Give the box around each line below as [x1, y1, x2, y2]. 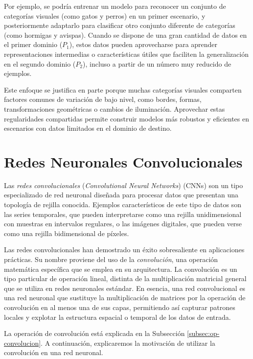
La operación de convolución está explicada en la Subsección [4, 328, 185, 338]
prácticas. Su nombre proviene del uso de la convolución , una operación [4, 254, 218, 264]
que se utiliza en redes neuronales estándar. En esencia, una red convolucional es [4, 283, 246, 293]
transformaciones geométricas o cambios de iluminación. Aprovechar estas [4, 103, 225, 114]
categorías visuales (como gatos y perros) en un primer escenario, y [4, 10, 206, 21]
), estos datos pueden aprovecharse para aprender [69, 39, 218, 49]
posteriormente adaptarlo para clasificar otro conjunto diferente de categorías [4, 20, 235, 30]
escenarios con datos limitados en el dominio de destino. [4, 123, 172, 133]
